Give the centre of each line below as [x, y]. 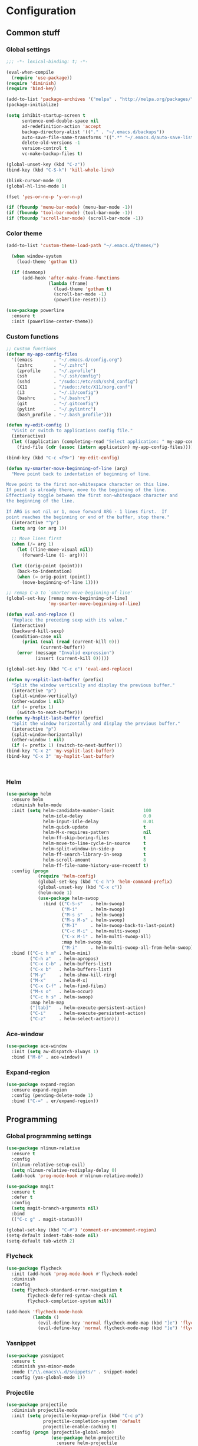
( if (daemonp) [29, 272]
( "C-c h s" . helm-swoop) [62, 997]
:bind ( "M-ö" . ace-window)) [47, 1057]
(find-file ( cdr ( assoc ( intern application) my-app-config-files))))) [106, 447]
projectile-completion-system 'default [92, 1421]
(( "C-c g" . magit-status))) [47, 1219]
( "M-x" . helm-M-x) [59, 981]
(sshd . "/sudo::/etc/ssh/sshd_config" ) [77, 382]
